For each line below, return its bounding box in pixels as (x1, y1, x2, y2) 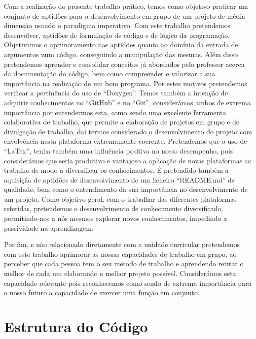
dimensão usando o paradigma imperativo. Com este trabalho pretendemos (4, 20, 230, 31)
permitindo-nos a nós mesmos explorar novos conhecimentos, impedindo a (4, 213, 227, 223)
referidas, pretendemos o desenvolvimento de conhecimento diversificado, (4, 203, 223, 214)
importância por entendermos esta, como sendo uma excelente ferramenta (4, 107, 226, 117)
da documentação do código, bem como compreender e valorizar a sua (4, 68, 216, 79)
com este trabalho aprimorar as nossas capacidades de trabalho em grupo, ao (4, 248, 237, 259)
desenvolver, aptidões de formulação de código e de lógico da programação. (4, 30, 230, 40)
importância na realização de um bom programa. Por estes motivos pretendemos (4, 78, 247, 88)
